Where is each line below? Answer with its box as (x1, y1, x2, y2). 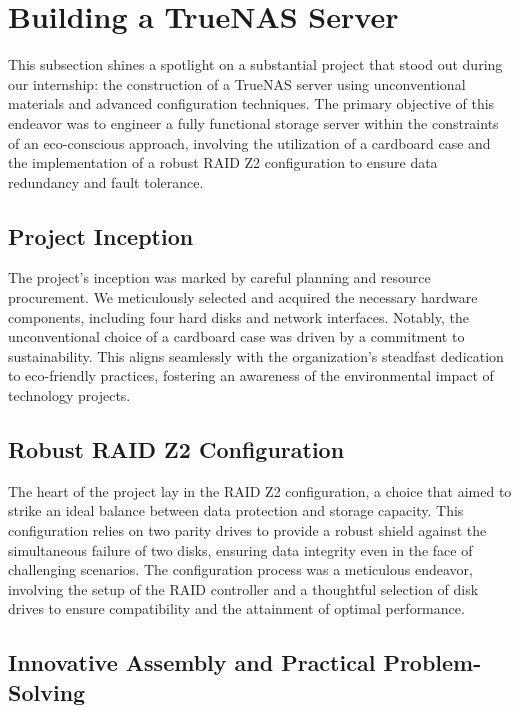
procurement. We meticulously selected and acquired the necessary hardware (8, 287, 478, 308)
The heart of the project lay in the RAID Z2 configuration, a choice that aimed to (8, 480, 512, 501)
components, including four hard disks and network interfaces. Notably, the (8, 306, 469, 327)
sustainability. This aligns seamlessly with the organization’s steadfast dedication (8, 345, 504, 366)
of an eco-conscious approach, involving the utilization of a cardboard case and (8, 132, 491, 153)
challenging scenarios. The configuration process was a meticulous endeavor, (8, 559, 473, 580)
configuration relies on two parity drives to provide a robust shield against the (8, 520, 487, 541)
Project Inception (8, 220, 194, 251)
